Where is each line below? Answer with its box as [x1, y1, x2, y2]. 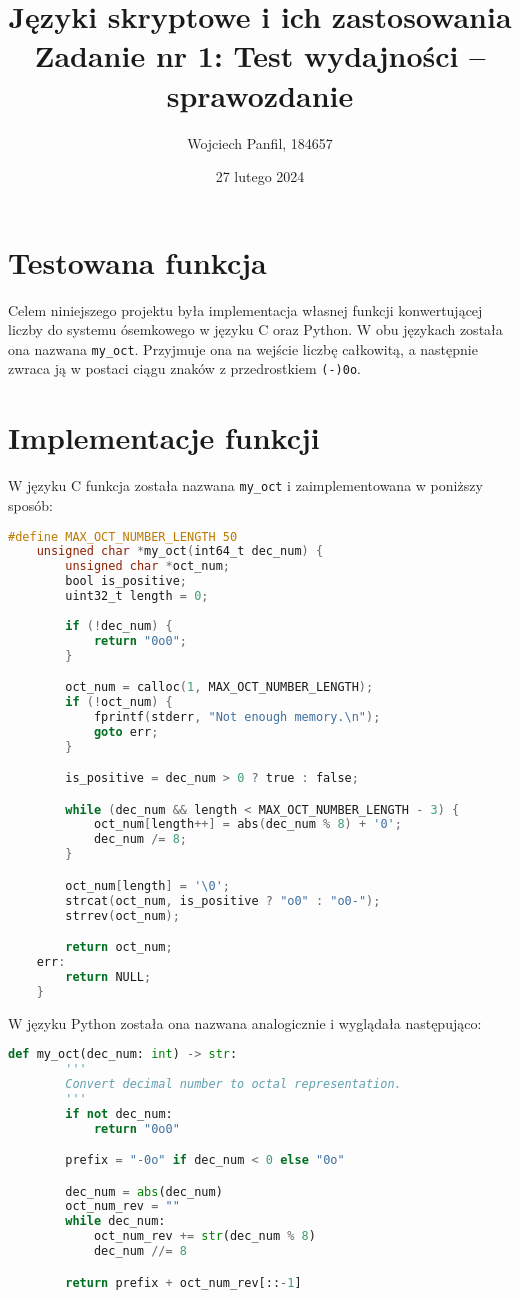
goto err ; [93, 724, 159, 739]
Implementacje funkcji [8, 417, 320, 458]
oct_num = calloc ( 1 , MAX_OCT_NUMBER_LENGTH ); [65, 680, 374, 695]
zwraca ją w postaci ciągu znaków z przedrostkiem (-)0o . [8, 358, 361, 379]
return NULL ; [65, 969, 152, 984]
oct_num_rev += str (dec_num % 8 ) [93, 1229, 316, 1244]
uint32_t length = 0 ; [65, 589, 209, 603]
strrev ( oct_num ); [65, 908, 180, 923]
